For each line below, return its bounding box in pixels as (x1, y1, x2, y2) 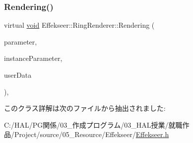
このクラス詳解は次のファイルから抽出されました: (4, 103, 166, 113)
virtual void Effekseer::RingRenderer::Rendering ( (4, 20, 155, 30)
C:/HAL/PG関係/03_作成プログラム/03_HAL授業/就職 (4, 119, 183, 130)
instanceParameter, (4, 53, 63, 63)
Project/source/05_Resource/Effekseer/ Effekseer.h (14, 129, 169, 140)
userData (4, 70, 32, 80)
